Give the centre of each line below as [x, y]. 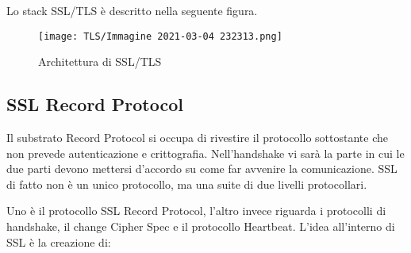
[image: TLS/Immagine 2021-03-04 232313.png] [160, 36]
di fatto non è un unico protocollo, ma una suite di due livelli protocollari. [187, 184]
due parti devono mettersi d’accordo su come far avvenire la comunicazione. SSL [202, 169]
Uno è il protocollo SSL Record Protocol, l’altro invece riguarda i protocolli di [196, 211]
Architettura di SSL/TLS [100, 61]
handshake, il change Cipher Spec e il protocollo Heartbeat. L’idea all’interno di [201, 226]
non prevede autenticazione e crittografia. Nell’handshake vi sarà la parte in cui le [205, 153]
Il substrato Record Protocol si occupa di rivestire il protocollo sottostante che [197, 138]
